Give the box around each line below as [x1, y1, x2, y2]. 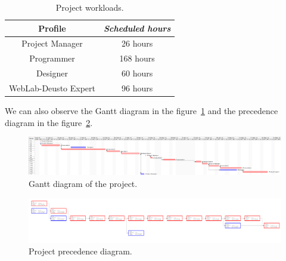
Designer [36, 67, 68, 79]
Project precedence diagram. [29, 245, 132, 257]
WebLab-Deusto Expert [9, 81, 95, 94]
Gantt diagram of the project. [29, 177, 138, 190]
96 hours [122, 81, 153, 94]
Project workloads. [55, 1, 124, 13]
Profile [38, 22, 66, 34]
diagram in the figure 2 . [5, 116, 93, 128]
